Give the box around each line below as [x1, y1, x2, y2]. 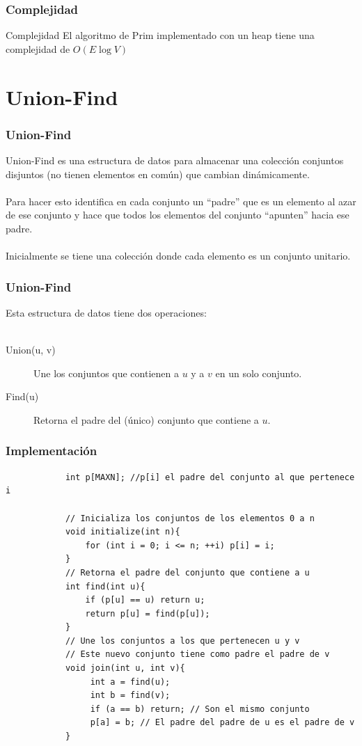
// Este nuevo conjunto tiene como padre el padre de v [65, 649, 330, 660]
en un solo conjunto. [215, 365, 302, 380]
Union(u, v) [6, 342, 56, 357]
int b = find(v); [90, 690, 171, 701]
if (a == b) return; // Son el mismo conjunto [90, 704, 310, 714]
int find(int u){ [65, 581, 145, 592]
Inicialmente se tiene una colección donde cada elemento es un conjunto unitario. [6, 248, 351, 263]
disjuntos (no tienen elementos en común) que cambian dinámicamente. [6, 166, 310, 181]
